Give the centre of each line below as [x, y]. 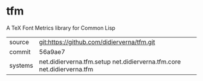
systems [21, 65]
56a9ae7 [52, 51]
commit [20, 51]
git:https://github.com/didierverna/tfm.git [97, 42]
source [19, 42]
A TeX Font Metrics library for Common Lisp [61, 28]
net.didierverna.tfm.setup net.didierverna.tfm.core [110, 62]
